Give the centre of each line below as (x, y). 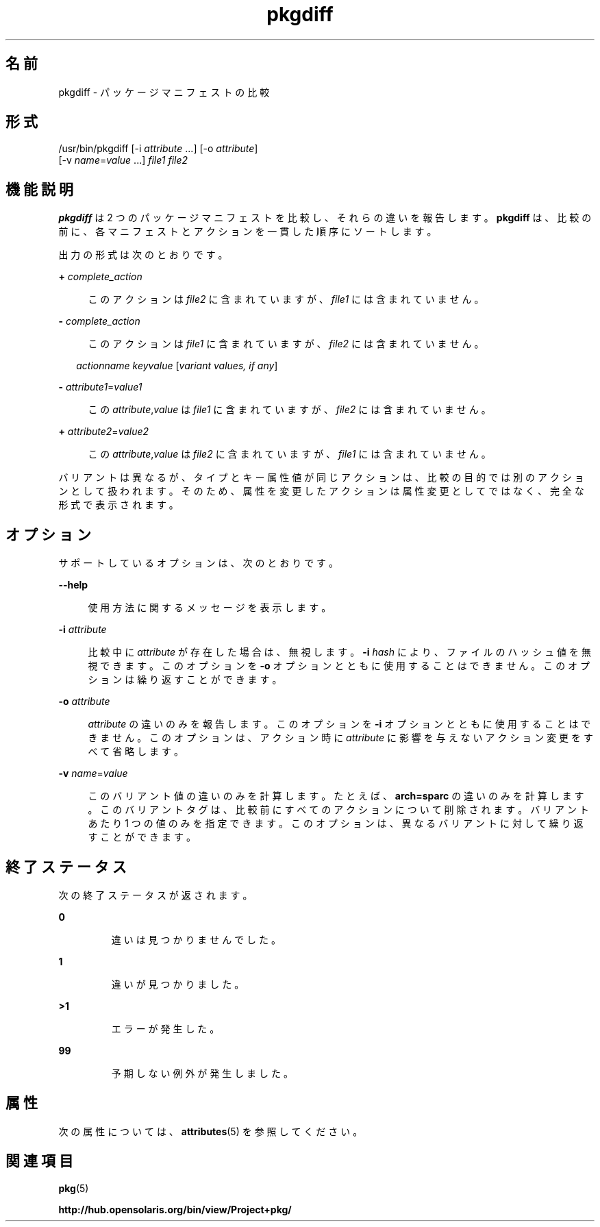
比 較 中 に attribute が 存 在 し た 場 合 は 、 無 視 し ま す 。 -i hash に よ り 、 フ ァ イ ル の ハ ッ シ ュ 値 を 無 (339, 652)
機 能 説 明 (39, 189)
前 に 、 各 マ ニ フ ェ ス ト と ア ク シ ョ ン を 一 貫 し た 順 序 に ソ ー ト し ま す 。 (248, 232)
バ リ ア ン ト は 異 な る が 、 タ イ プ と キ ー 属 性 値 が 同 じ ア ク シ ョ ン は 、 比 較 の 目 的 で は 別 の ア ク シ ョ (321, 478)
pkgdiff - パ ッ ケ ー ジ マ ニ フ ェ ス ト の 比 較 (164, 92)
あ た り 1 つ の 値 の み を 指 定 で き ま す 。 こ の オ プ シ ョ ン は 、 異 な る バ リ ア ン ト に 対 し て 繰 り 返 (336, 823)
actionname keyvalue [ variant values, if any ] (177, 366)
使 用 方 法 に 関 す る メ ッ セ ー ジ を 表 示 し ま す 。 (210, 608)
